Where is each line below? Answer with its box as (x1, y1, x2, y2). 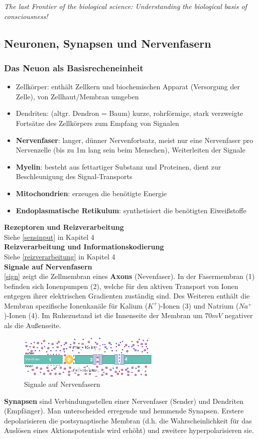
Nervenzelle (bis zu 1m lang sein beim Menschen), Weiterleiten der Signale (16, 144, 245, 155)
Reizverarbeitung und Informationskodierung (4, 241, 164, 252)
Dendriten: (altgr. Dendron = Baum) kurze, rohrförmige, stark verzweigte (16, 108, 243, 118)
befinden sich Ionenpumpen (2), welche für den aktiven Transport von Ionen (4, 280, 238, 291)
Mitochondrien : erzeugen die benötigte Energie (16, 188, 167, 198)
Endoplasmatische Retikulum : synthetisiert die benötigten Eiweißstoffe (16, 205, 246, 215)
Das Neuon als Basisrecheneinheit (4, 61, 144, 74)
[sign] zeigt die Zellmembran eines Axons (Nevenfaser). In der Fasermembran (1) (4, 271, 255, 281)
